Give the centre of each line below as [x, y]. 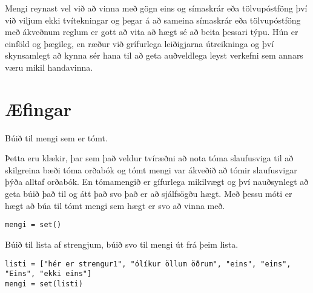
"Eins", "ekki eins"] [48, 274]
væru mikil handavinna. [49, 67]
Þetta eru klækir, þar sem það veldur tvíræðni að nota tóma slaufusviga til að [149, 158]
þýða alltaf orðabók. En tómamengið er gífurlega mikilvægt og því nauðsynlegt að [157, 182]
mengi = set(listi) [44, 284]
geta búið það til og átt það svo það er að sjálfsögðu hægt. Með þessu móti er [149, 194]
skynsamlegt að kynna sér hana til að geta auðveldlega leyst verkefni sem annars [154, 55]
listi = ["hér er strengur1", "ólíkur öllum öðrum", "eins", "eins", [148, 264]
